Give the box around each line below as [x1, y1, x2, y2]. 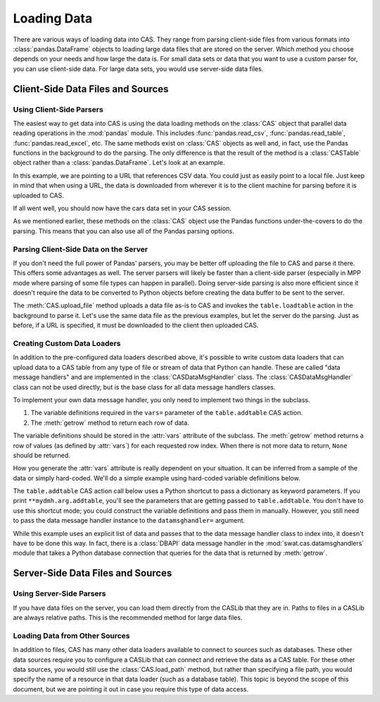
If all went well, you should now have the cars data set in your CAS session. [13, 204, 232, 212]
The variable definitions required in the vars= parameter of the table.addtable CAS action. [30, 409, 303, 417]
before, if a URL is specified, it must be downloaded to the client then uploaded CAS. [13, 321, 259, 330]
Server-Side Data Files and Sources [13, 567, 172, 580]
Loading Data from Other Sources [13, 630, 130, 640]
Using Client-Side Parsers [13, 104, 103, 114]
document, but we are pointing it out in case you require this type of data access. [13, 684, 249, 693]
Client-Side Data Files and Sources [13, 83, 169, 95]
